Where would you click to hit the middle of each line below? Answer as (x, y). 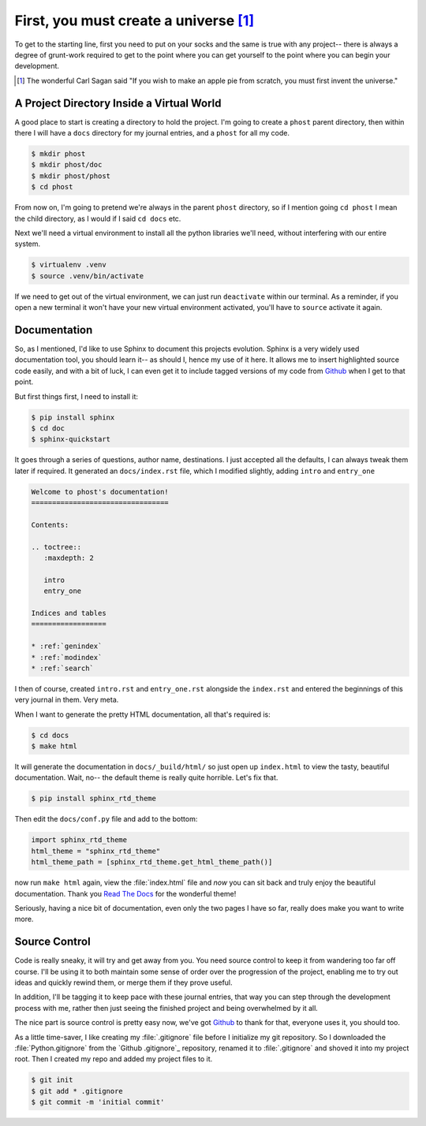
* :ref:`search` (63, 668)
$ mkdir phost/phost (71, 176)
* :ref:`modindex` (67, 657)
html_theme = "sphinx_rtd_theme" (96, 851)
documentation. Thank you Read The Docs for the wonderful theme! (125, 893)
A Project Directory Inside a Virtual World (118, 103)
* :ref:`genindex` (67, 646)
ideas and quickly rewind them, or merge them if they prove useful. (123, 982)
